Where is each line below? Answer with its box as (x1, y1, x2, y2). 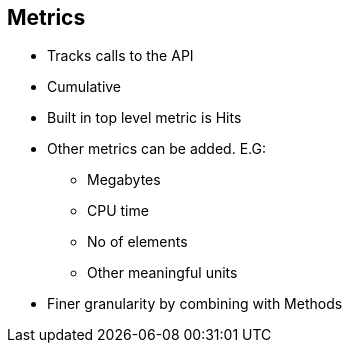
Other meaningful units (87, 264, 238, 282)
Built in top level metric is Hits (47, 109, 242, 127)
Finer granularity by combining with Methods (47, 295, 343, 313)
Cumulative (47, 78, 122, 96)
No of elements (87, 233, 188, 251)
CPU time (87, 202, 149, 220)
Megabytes (87, 171, 161, 189)
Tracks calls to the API (47, 47, 194, 65)
